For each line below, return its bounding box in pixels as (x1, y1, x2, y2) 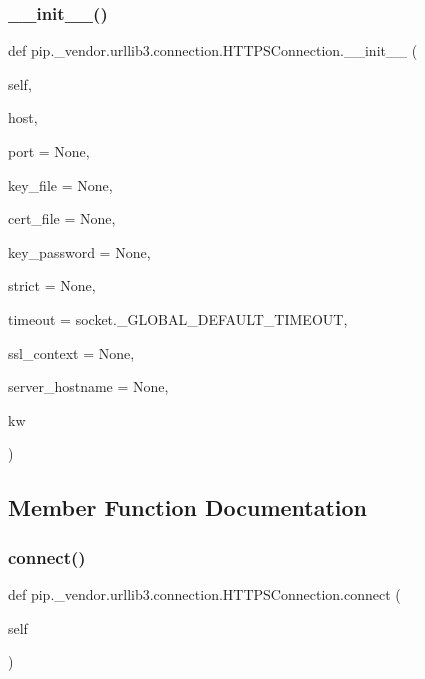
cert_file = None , (8, 208, 116, 229)
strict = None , (8, 275, 96, 296)
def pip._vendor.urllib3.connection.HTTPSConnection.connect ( (8, 583, 401, 604)
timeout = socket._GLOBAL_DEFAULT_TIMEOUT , (8, 308, 348, 329)
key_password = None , (8, 241, 151, 262)
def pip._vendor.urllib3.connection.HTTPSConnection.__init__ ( (8, 40, 418, 61)
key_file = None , (8, 174, 113, 195)
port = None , (8, 141, 90, 161)
